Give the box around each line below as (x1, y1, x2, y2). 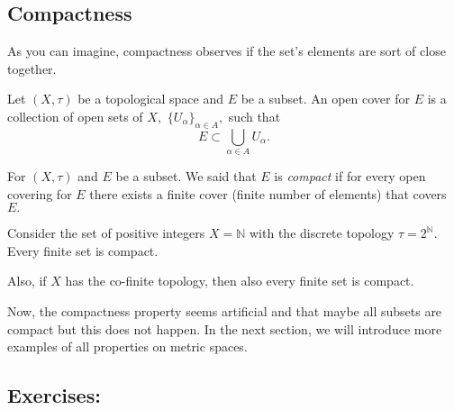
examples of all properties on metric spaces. (7, 337, 248, 356)
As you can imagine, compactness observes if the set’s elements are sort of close (7, 41, 446, 60)
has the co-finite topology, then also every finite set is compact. (65, 271, 414, 290)
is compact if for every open (274, 167, 426, 186)
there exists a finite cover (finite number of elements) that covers (89, 184, 447, 203)
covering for (7, 184, 72, 203)
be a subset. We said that (115, 167, 257, 186)
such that (228, 106, 281, 125)
